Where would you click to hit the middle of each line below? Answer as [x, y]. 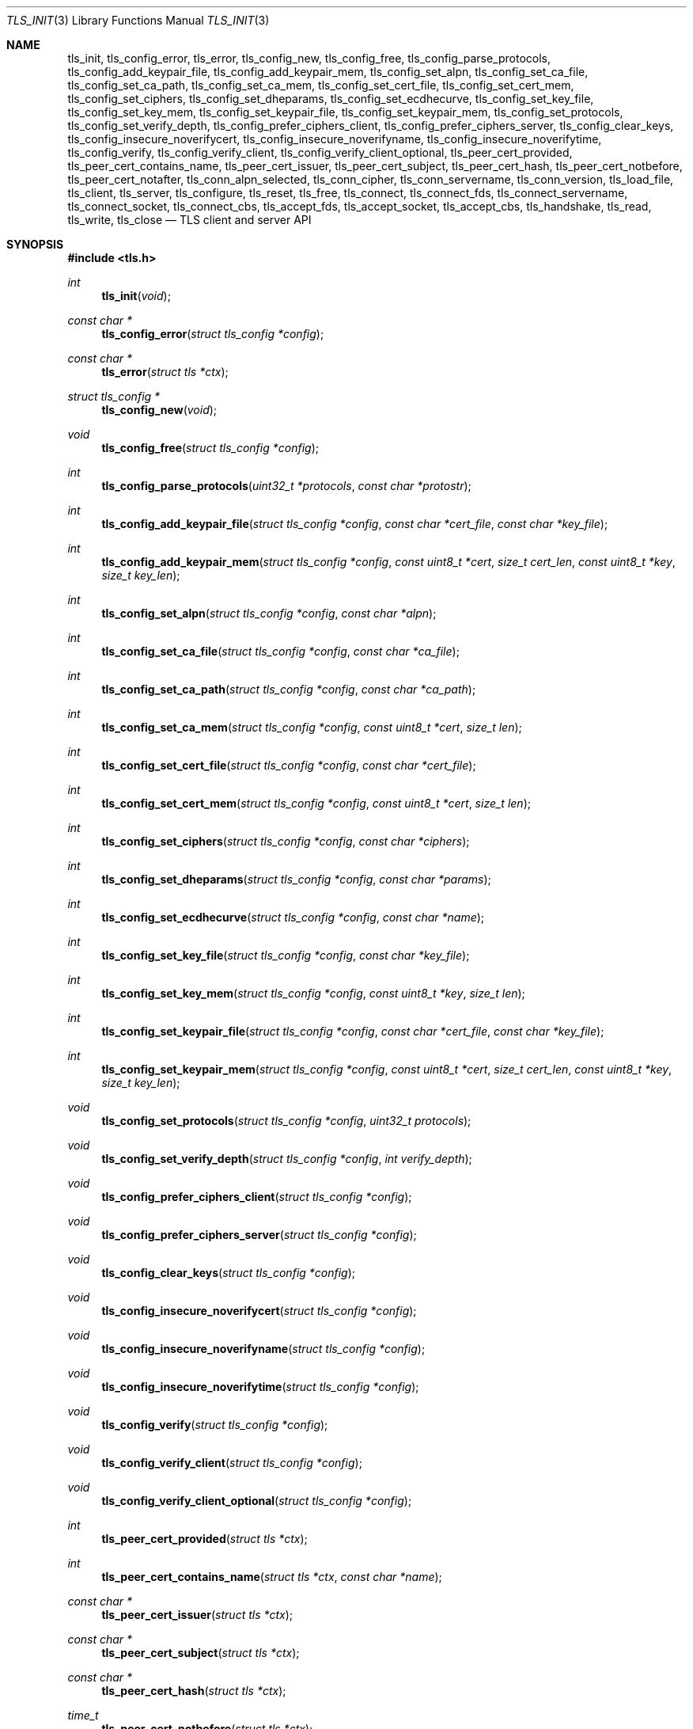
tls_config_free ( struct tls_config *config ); [210, 448]
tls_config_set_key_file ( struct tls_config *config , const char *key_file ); [286, 955]
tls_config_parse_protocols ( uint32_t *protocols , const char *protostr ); [286, 486]
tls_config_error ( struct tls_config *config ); [213, 334]
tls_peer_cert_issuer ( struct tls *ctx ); [197, 1615]
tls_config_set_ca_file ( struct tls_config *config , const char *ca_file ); [280, 651]
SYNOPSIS [35, 244]
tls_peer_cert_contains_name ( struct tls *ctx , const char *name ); [272, 1577]
